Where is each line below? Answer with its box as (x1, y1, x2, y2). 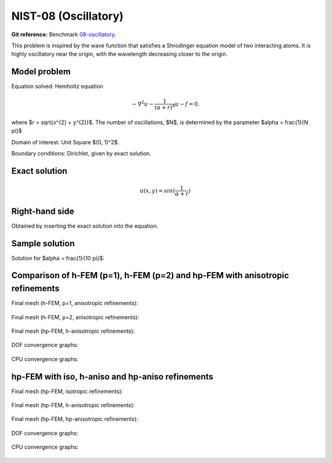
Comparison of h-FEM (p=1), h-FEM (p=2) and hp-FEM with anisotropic (11, 270, 289, 281)
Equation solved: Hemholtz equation (11, 83, 104, 90)
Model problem (11, 66, 71, 77)
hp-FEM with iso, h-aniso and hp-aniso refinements (11, 372, 213, 382)
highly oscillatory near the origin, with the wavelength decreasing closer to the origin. (11, 50, 227, 58)
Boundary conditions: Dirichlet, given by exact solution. (11, 150, 152, 157)
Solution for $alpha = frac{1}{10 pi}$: (11, 254, 105, 262)
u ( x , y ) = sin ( (140, 187, 175, 194)
